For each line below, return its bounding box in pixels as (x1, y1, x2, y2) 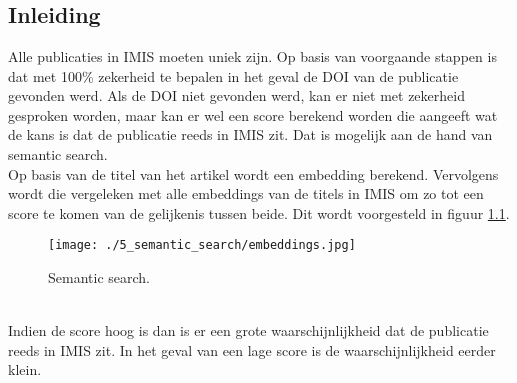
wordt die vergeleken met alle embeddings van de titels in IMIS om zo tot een (8, 183, 484, 204)
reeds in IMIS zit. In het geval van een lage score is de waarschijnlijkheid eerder (8, 339, 496, 360)
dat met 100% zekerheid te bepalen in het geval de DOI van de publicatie (8, 65, 459, 86)
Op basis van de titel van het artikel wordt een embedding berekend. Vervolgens (8, 163, 499, 184)
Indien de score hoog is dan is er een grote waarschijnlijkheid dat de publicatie (8, 320, 489, 341)
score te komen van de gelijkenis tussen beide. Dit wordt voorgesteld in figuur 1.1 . (8, 202, 510, 223)
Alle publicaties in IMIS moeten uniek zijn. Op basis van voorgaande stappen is (8, 46, 497, 66)
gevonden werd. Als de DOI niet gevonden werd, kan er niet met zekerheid (8, 85, 465, 106)
